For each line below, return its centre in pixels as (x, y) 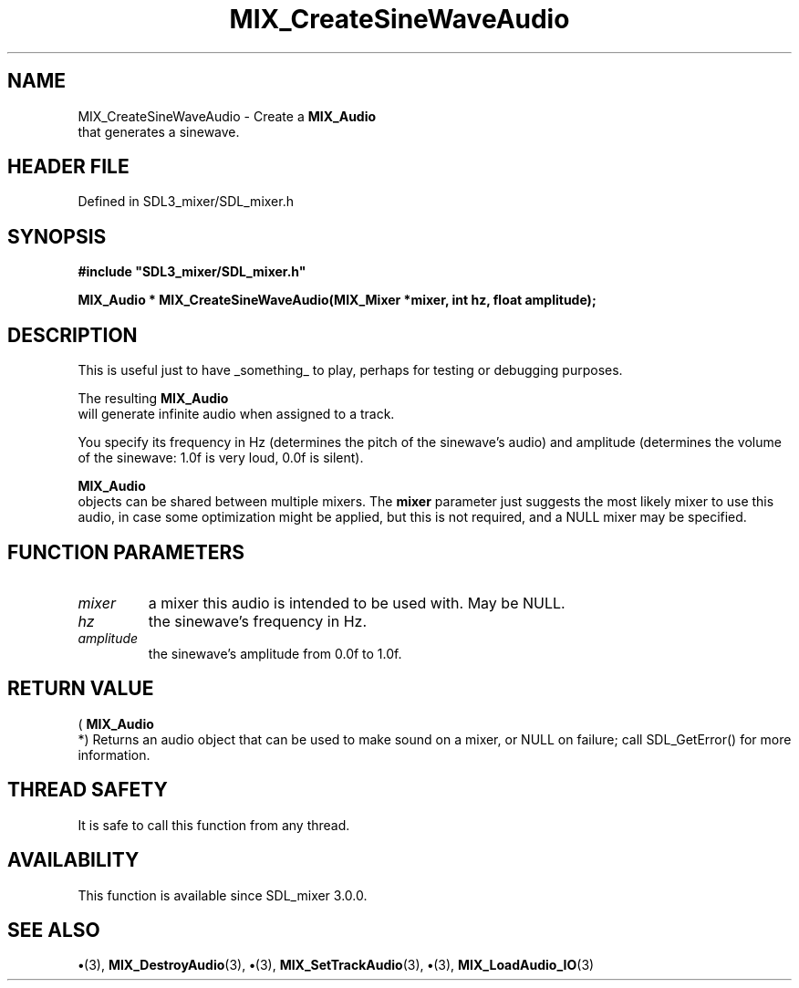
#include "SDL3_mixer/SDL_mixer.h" (192, 272)
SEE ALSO (54, 930)
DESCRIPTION (73, 335)
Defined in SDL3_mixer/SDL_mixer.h (186, 202)
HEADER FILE (68, 167)
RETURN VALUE (81, 689)
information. (114, 754)
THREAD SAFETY (88, 790)
